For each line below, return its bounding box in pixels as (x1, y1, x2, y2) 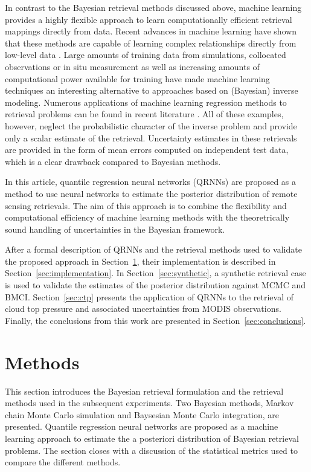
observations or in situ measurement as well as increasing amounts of (5, 60, 260, 73)
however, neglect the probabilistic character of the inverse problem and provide (5, 119, 297, 132)
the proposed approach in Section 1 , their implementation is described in (5, 254, 276, 267)
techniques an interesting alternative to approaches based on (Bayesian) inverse (5, 84, 298, 97)
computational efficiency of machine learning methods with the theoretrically (5, 211, 290, 224)
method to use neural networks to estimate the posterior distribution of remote (5, 187, 298, 199)
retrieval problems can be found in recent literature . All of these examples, (5, 108, 284, 120)
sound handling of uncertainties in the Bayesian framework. (5, 222, 225, 235)
